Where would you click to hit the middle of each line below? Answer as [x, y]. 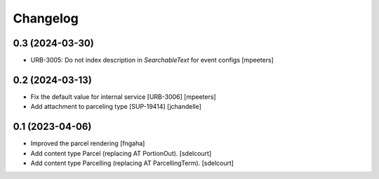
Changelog [46, 18]
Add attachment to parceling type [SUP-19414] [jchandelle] [116, 107]
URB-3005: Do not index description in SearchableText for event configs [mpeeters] [152, 60]
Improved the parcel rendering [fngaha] [88, 143]
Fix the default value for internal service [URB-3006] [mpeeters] [124, 97]
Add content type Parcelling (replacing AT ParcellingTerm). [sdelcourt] [132, 163]
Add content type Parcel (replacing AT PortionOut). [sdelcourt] [121, 153]
